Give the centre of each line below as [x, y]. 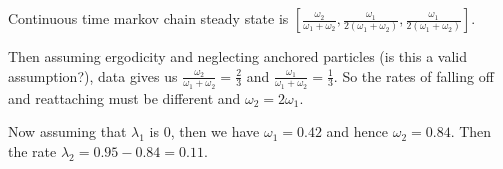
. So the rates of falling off [413, 75]
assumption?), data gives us [93, 75]
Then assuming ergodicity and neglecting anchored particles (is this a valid [238, 56]
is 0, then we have [204, 131]
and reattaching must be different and [124, 97]
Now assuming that [67, 131]
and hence [357, 131]
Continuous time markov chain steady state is [148, 18]
